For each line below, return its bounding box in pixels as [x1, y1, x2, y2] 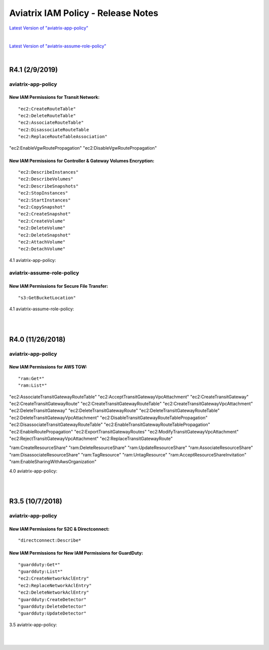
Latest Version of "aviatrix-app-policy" [9, 25, 89, 31]
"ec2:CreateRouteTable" [18, 106, 76, 112]
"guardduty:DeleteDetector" [18, 604, 87, 609]
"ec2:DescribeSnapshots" [18, 183, 79, 189]
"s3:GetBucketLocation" [18, 295, 76, 300]
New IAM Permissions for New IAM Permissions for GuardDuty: [9, 550, 143, 556]
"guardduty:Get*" [18, 562, 60, 567]
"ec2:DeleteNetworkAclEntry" [18, 590, 89, 596]
